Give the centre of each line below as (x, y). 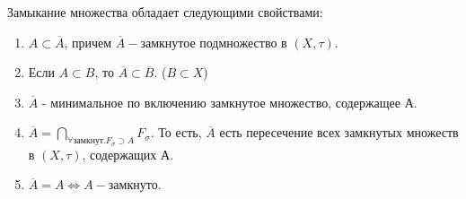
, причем (88, 42)
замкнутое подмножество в (214, 42)
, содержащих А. (128, 154)
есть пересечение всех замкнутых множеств (339, 132)
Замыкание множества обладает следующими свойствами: (165, 12)
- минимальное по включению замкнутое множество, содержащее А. (229, 102)
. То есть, (176, 132)
